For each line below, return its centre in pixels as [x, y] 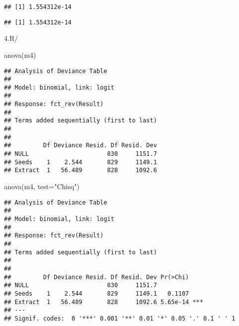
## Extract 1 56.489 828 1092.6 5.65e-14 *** [104, 302]
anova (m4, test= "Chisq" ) [42, 186]
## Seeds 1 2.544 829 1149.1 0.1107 [97, 293]
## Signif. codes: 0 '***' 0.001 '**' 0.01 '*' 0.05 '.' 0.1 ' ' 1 [120, 318]
